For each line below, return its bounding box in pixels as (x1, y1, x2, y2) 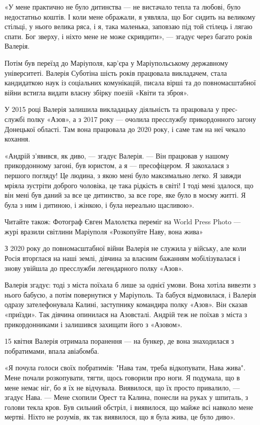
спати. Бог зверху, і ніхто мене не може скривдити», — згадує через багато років (4, 31, 252, 41)
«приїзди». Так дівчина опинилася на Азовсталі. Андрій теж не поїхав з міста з (4, 309, 247, 320)
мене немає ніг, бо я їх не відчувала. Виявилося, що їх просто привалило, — (4, 382, 240, 392)
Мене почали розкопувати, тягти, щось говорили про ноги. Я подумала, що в (4, 372, 240, 382)
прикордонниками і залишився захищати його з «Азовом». (4, 319, 182, 329)
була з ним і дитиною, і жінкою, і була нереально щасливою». (4, 199, 194, 210)
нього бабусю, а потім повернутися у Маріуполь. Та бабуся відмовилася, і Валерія (4, 289, 256, 300)
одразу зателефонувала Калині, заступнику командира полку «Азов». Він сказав (4, 299, 247, 310)
